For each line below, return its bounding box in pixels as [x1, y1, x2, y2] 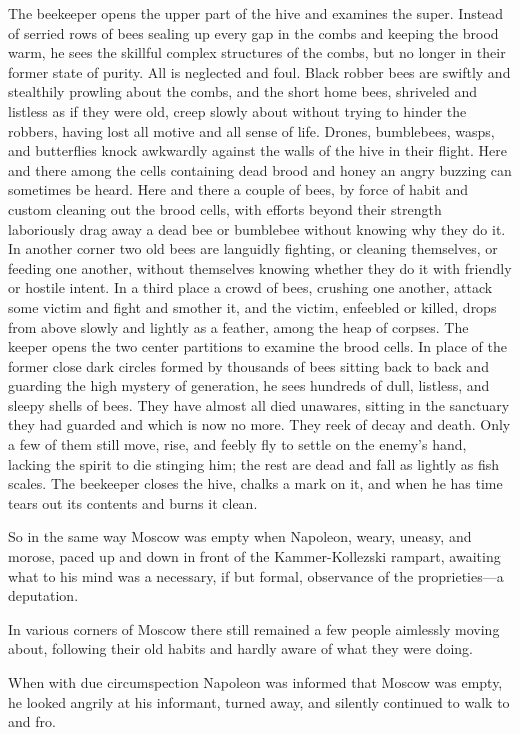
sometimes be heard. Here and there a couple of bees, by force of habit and [8, 179, 469, 200]
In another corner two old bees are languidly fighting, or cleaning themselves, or [8, 238, 498, 259]
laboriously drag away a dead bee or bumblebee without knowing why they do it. [8, 218, 506, 239]
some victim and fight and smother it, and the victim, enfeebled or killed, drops [8, 296, 497, 317]
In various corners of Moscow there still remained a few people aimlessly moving [8, 618, 500, 639]
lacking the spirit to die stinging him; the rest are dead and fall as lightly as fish [8, 453, 499, 474]
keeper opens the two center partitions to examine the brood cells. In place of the [8, 336, 507, 357]
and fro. [8, 711, 56, 732]
